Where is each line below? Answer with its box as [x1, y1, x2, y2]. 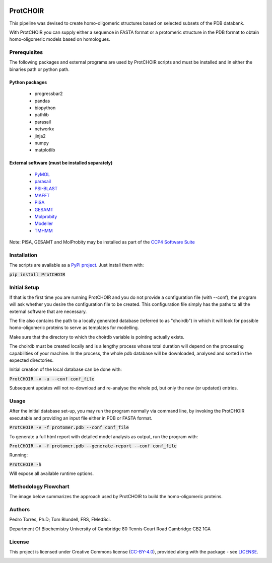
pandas [34, 98, 50, 104]
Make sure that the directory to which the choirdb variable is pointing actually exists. [9, 334, 185, 340]
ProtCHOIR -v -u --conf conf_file [9, 376, 95, 382]
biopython [34, 105, 56, 111]
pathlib [34, 112, 49, 118]
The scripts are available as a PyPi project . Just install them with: [9, 262, 144, 268]
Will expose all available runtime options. [9, 470, 94, 476]
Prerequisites [9, 49, 43, 56]
